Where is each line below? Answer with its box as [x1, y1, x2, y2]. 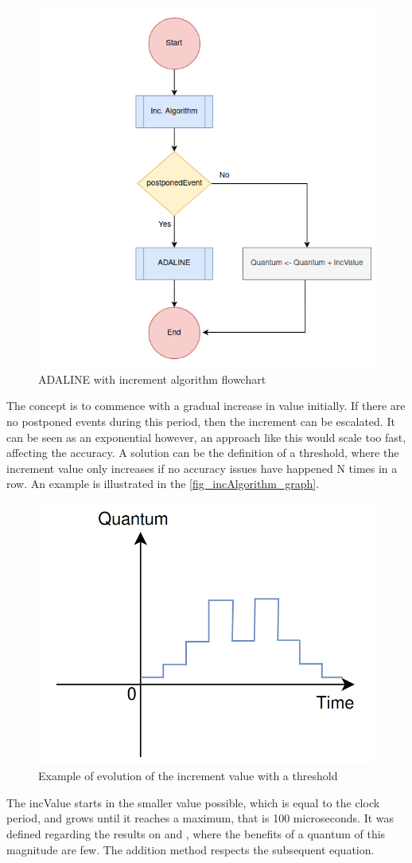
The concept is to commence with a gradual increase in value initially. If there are [6, 397, 406, 414]
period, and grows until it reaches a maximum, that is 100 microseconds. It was [6, 810, 395, 826]
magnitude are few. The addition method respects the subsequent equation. [6, 841, 375, 857]
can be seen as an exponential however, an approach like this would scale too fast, [6, 428, 406, 445]
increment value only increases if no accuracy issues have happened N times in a [6, 459, 398, 476]
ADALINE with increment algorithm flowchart [38, 370, 266, 387]
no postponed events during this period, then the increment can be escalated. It [6, 412, 395, 429]
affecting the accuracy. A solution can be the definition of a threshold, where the [6, 444, 399, 461]
